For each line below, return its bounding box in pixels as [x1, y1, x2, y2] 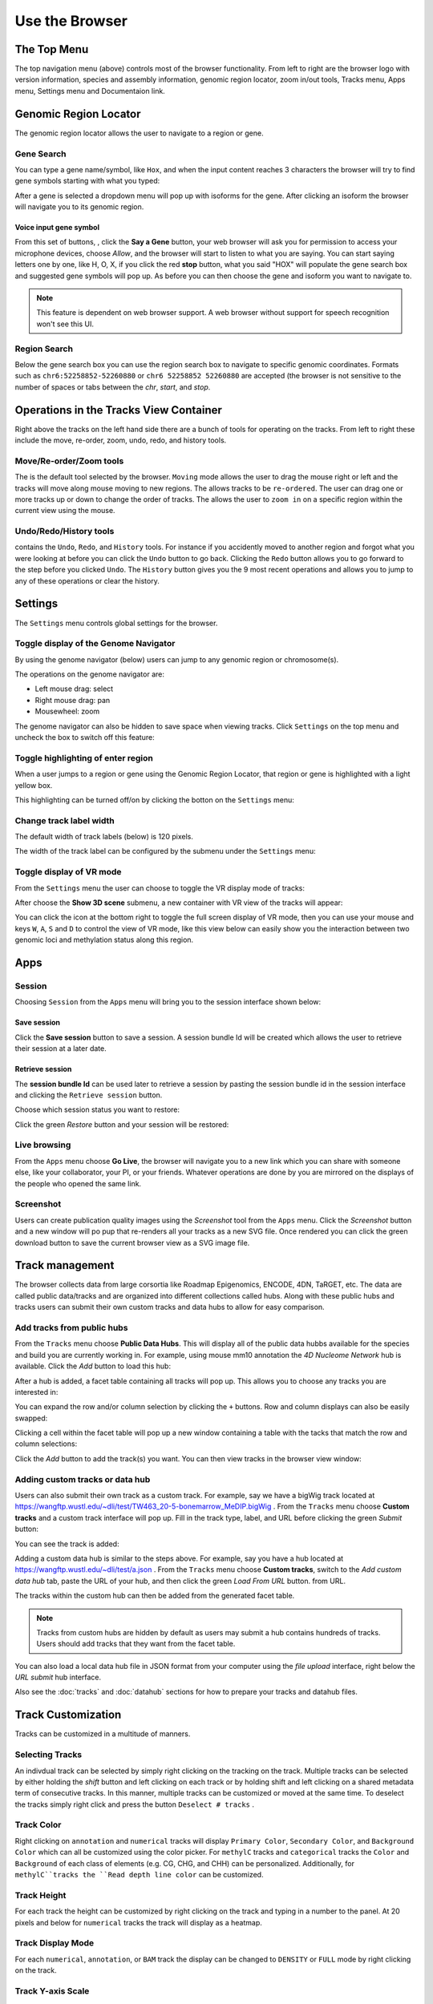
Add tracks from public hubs [14, 1322, 128, 1333]
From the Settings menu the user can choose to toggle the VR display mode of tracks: [14, 883, 305, 893]
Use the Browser [14, 12, 128, 30]
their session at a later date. [14, 1044, 107, 1053]
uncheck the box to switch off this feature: [14, 733, 156, 742]
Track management [14, 1259, 115, 1272]
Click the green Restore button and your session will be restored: [14, 1119, 229, 1129]
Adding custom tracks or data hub [14, 1473, 151, 1485]
